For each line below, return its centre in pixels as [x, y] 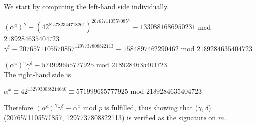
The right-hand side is [38, 74]
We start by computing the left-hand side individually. [87, 6]
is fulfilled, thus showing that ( [151, 108]
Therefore [19, 108]
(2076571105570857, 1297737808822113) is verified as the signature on [110, 117]
